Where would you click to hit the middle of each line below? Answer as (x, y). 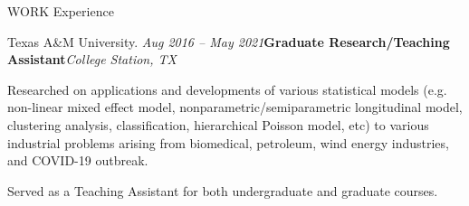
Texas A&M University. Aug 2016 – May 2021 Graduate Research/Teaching (229, 41)
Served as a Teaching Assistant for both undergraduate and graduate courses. (223, 190)
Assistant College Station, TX (92, 59)
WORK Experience (61, 11)
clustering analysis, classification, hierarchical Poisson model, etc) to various (218, 124)
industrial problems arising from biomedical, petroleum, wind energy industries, (228, 142)
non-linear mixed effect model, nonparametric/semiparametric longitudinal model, (235, 107)
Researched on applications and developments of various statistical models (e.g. (227, 89)
